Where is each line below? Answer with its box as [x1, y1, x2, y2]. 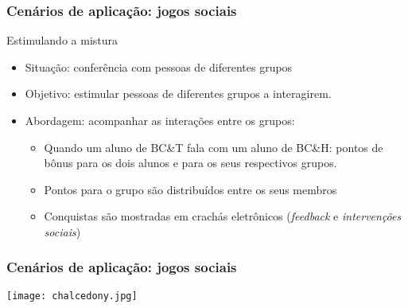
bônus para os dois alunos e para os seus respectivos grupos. [44, 154, 337, 171]
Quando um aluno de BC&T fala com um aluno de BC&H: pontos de [44, 138, 383, 155]
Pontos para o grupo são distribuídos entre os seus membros [44, 181, 337, 197]
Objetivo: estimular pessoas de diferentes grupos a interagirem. [25, 85, 332, 102]
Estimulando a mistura [6, 32, 119, 49]
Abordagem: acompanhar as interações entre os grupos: [25, 112, 295, 128]
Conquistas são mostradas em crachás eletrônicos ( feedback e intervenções [44, 208, 402, 224]
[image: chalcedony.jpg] [6, 290, 138, 302]
